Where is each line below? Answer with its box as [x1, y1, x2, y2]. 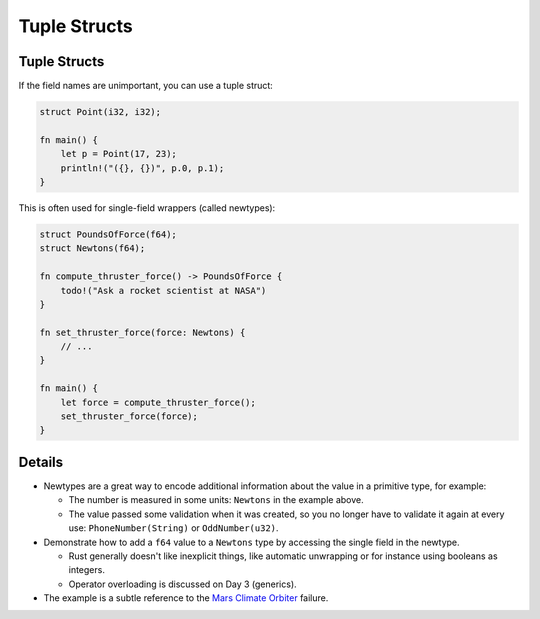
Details [18, 453, 64, 470]
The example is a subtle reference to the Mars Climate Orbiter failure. [43, 592, 329, 604]
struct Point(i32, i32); [39, 106, 162, 118]
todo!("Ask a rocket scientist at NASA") [60, 285, 267, 296]
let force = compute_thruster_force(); [60, 396, 257, 408]
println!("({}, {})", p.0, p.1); [60, 162, 225, 174]
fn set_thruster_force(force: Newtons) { [39, 326, 246, 338]
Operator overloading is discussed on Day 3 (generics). [68, 578, 297, 590]
